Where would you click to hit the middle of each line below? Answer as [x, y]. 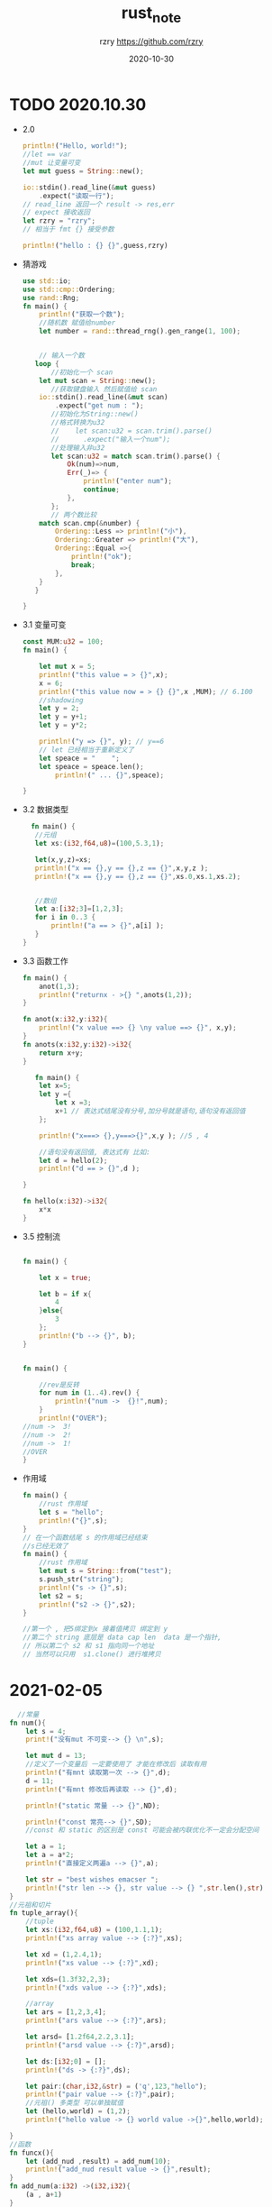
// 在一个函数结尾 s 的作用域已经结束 [85, 1537]
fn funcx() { [32, 2153]
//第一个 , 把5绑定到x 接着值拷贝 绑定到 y [95, 1629]
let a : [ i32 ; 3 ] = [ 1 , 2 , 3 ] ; [79, 909]
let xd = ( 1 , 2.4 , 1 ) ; [64, 1955]
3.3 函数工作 [45, 961]
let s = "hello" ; [72, 1513]
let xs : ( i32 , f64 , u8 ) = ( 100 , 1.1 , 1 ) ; [95, 1930]
